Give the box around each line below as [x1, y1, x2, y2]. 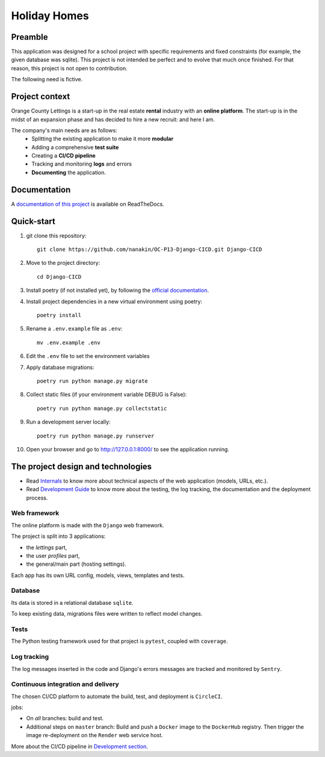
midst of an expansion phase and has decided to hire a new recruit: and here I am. [11, 116, 215, 123]
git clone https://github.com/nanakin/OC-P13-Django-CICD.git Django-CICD [37, 246, 262, 253]
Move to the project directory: [26, 259, 101, 267]
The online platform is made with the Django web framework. [11, 521, 164, 529]
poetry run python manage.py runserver [37, 432, 155, 439]
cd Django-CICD [37, 273, 82, 280]
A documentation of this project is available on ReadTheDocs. [11, 200, 165, 208]
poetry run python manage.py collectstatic [37, 405, 167, 412]
